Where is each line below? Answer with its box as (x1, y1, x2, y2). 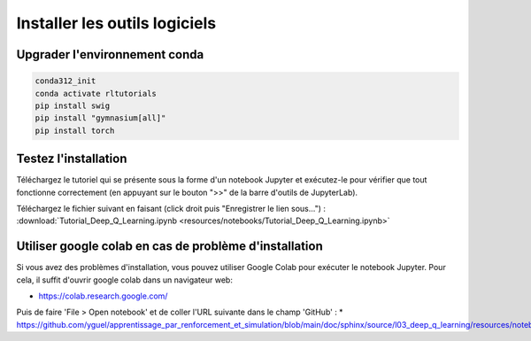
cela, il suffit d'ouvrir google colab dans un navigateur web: (16, 275, 234, 285)
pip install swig (35, 100, 111, 111)
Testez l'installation (16, 151, 127, 167)
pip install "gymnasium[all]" (35, 113, 166, 123)
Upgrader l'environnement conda (16, 47, 204, 62)
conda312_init (35, 76, 96, 86)
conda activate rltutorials (35, 89, 157, 98)
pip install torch (35, 125, 115, 136)
